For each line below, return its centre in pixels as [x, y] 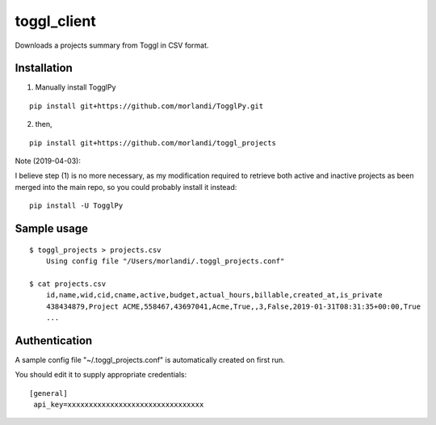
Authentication [54, 341]
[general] [48, 393]
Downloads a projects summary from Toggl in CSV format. [112, 45]
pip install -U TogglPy [76, 206]
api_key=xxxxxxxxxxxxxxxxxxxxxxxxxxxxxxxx [119, 405]
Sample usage [52, 229]
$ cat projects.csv [68, 284]
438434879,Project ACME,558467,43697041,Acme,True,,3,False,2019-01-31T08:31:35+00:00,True [233, 306]
